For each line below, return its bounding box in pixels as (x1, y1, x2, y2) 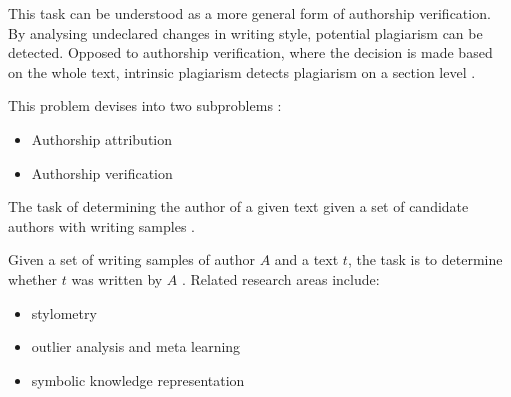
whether (8, 268, 58, 289)
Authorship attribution (31, 128, 173, 149)
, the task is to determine (347, 249, 503, 270)
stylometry (31, 302, 97, 323)
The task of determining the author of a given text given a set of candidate (8, 196, 469, 217)
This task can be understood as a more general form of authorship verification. (8, 3, 491, 23)
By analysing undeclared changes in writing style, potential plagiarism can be (8, 22, 483, 43)
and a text (274, 249, 339, 270)
